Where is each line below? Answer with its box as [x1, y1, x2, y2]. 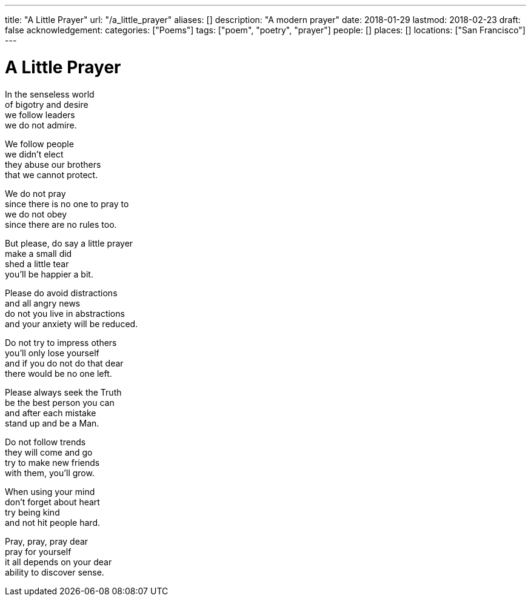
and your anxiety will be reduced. [5, 318, 138, 329]
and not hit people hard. [5, 517, 100, 528]
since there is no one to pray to [5, 198, 129, 209]
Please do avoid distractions [5, 287, 118, 298]
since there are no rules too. [5, 219, 117, 230]
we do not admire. [5, 119, 77, 130]
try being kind [5, 506, 60, 517]
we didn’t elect [5, 148, 64, 159]
